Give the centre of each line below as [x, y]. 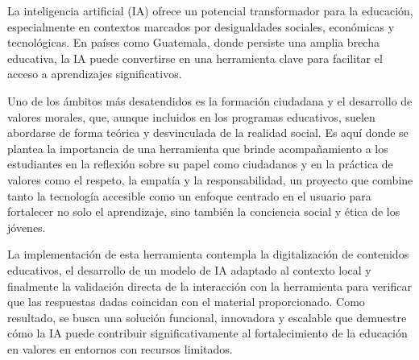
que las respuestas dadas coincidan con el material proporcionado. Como [186, 302]
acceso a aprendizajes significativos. [95, 74]
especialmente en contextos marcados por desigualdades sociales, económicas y [201, 26]
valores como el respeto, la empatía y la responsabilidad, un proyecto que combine [210, 179]
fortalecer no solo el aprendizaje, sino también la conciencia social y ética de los [204, 211]
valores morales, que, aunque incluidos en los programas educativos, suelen [191, 116]
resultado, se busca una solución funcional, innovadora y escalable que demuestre [207, 317]
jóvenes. [27, 227]
